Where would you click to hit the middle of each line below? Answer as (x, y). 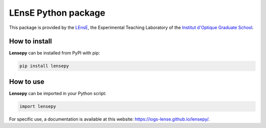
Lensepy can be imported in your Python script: (58, 93)
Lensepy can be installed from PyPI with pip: (55, 53)
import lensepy (38, 106)
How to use (27, 82)
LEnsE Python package (57, 13)
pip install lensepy (44, 66)
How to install (31, 41)
